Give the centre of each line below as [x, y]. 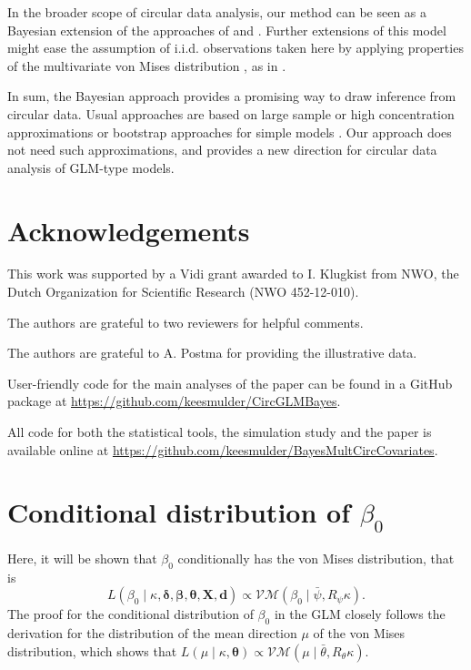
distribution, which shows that [92, 650]
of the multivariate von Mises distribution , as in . [147, 65]
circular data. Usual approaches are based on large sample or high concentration [231, 113]
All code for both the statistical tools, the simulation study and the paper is [220, 432]
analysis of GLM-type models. [91, 167]
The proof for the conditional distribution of [130, 614]
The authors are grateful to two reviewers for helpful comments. [185, 322]
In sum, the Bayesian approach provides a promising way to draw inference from [232, 96]
